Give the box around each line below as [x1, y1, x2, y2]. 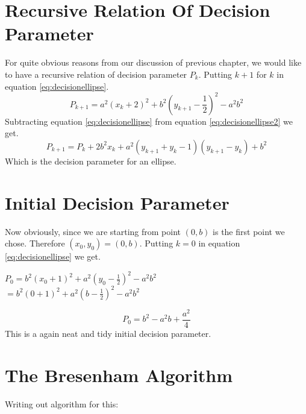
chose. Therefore [5, 237, 65, 249]
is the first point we [213, 225, 285, 237]
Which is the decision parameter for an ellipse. [5, 154, 176, 167]
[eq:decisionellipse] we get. [5, 250, 101, 263]
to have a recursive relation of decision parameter [5, 67, 187, 80]
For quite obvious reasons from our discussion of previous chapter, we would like [5, 56, 302, 69]
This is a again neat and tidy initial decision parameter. [5, 327, 211, 339]
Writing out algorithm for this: [5, 397, 119, 410]
